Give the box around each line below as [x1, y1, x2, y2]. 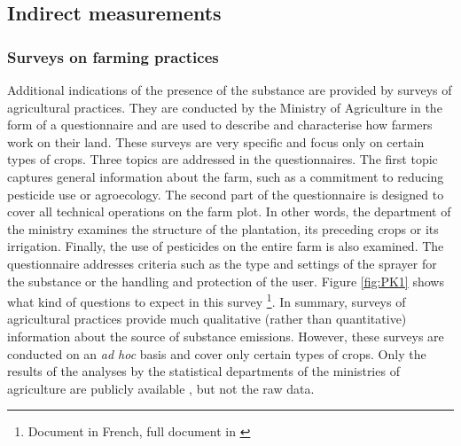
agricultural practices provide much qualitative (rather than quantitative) [7, 309, 407, 328]
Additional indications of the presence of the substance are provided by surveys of [7, 81, 452, 98]
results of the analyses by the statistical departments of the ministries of [7, 362, 400, 380]
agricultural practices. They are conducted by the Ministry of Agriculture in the [7, 98, 442, 116]
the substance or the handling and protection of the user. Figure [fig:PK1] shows [7, 271, 444, 290]
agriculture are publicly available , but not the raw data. [7, 379, 315, 397]
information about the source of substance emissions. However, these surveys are [7, 326, 444, 345]
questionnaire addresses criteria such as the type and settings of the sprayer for [7, 254, 437, 272]
